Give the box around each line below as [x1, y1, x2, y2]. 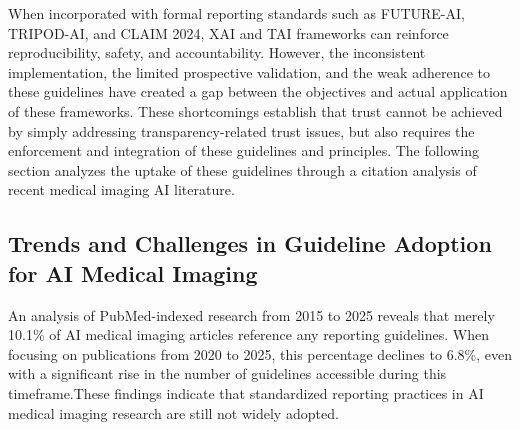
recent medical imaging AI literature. [8, 179, 235, 200]
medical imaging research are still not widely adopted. [8, 402, 339, 423]
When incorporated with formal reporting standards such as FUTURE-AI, [8, 3, 465, 23]
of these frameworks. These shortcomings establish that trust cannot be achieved [8, 100, 503, 121]
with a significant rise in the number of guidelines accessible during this [8, 363, 447, 384]
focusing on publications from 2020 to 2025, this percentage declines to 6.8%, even [8, 343, 512, 364]
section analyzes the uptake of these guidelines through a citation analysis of [8, 159, 477, 180]
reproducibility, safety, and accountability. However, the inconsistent [8, 42, 426, 63]
